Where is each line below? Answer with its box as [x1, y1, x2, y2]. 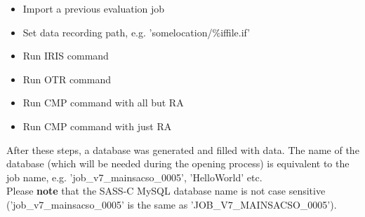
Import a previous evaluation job [22, 1, 165, 15]
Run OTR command [22, 71, 112, 86]
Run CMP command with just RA [22, 118, 172, 133]
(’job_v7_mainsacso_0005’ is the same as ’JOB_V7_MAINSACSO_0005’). [6, 197, 337, 211]
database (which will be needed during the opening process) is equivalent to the [6, 156, 350, 171]
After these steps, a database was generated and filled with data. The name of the [6, 142, 359, 157]
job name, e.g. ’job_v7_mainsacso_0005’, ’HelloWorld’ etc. [6, 169, 263, 184]
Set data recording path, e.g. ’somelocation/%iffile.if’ [22, 24, 251, 39]
